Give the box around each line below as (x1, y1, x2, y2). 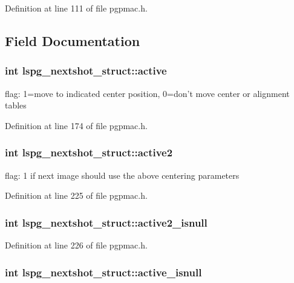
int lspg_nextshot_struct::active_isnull (5, 264, 202, 279)
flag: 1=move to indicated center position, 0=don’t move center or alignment (5, 87, 290, 99)
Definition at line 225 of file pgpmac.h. (5, 189, 148, 202)
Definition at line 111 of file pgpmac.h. (5, 2, 148, 14)
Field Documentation (5, 31, 140, 50)
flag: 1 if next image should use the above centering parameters (5, 168, 240, 181)
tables (5, 99, 27, 112)
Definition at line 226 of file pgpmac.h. (5, 239, 148, 251)
